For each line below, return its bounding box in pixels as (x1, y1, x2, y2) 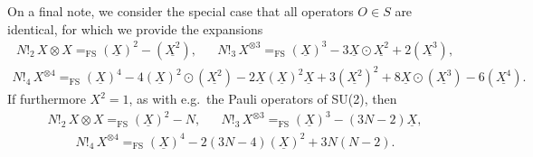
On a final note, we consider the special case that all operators (7, 2, 354, 20)
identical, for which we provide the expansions (7, 19, 263, 38)
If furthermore (7, 89, 86, 108)
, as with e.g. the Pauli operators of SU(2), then (128, 89, 397, 108)
